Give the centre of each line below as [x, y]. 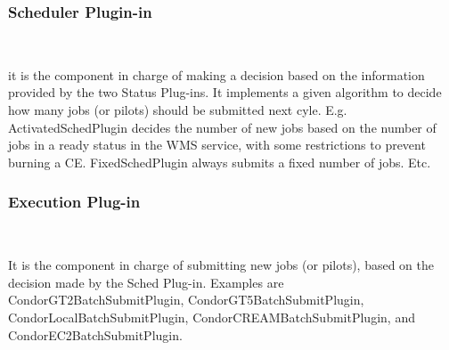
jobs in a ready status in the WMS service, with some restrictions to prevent [217, 145]
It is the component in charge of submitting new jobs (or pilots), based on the [221, 265]
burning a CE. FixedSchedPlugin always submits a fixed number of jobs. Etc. [220, 162]
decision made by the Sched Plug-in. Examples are [146, 282]
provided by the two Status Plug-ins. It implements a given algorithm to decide [225, 92]
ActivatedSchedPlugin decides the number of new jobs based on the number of [222, 127]
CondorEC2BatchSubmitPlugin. [95, 334]
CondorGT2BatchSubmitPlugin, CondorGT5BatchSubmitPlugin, [186, 300]
